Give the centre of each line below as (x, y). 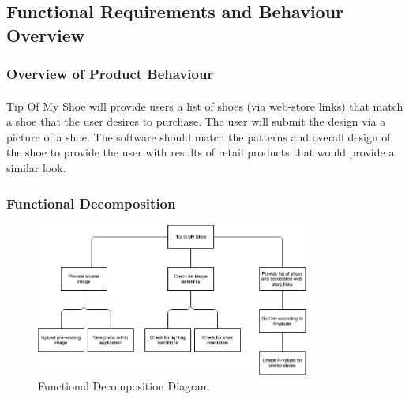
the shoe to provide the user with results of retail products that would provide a (201, 152)
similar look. (36, 167)
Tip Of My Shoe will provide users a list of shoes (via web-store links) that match (205, 105)
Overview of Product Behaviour (110, 74)
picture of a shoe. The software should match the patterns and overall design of (199, 136)
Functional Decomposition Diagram (124, 385)
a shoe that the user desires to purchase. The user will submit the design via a (196, 121)
